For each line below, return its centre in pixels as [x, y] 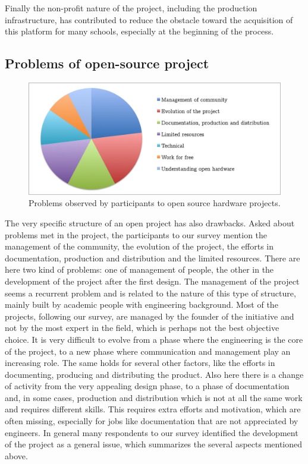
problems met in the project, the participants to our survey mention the [136, 234]
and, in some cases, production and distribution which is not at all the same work [154, 397]
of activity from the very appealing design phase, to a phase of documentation [147, 386]
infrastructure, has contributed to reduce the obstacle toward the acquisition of [149, 19]
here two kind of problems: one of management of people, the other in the [139, 269]
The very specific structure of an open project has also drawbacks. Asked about [150, 222]
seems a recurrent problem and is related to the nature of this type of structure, [150, 293]
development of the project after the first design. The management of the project [152, 281]
